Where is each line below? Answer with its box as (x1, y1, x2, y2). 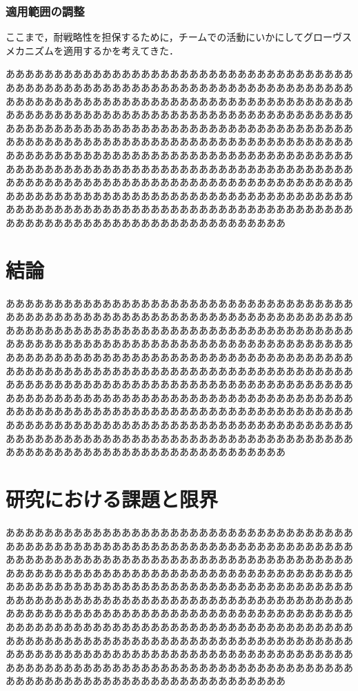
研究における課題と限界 (6, 484, 219, 512)
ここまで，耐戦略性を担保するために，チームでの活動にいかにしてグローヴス (6, 30, 352, 44)
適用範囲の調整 (6, 2, 85, 19)
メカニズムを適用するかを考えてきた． (6, 43, 179, 57)
